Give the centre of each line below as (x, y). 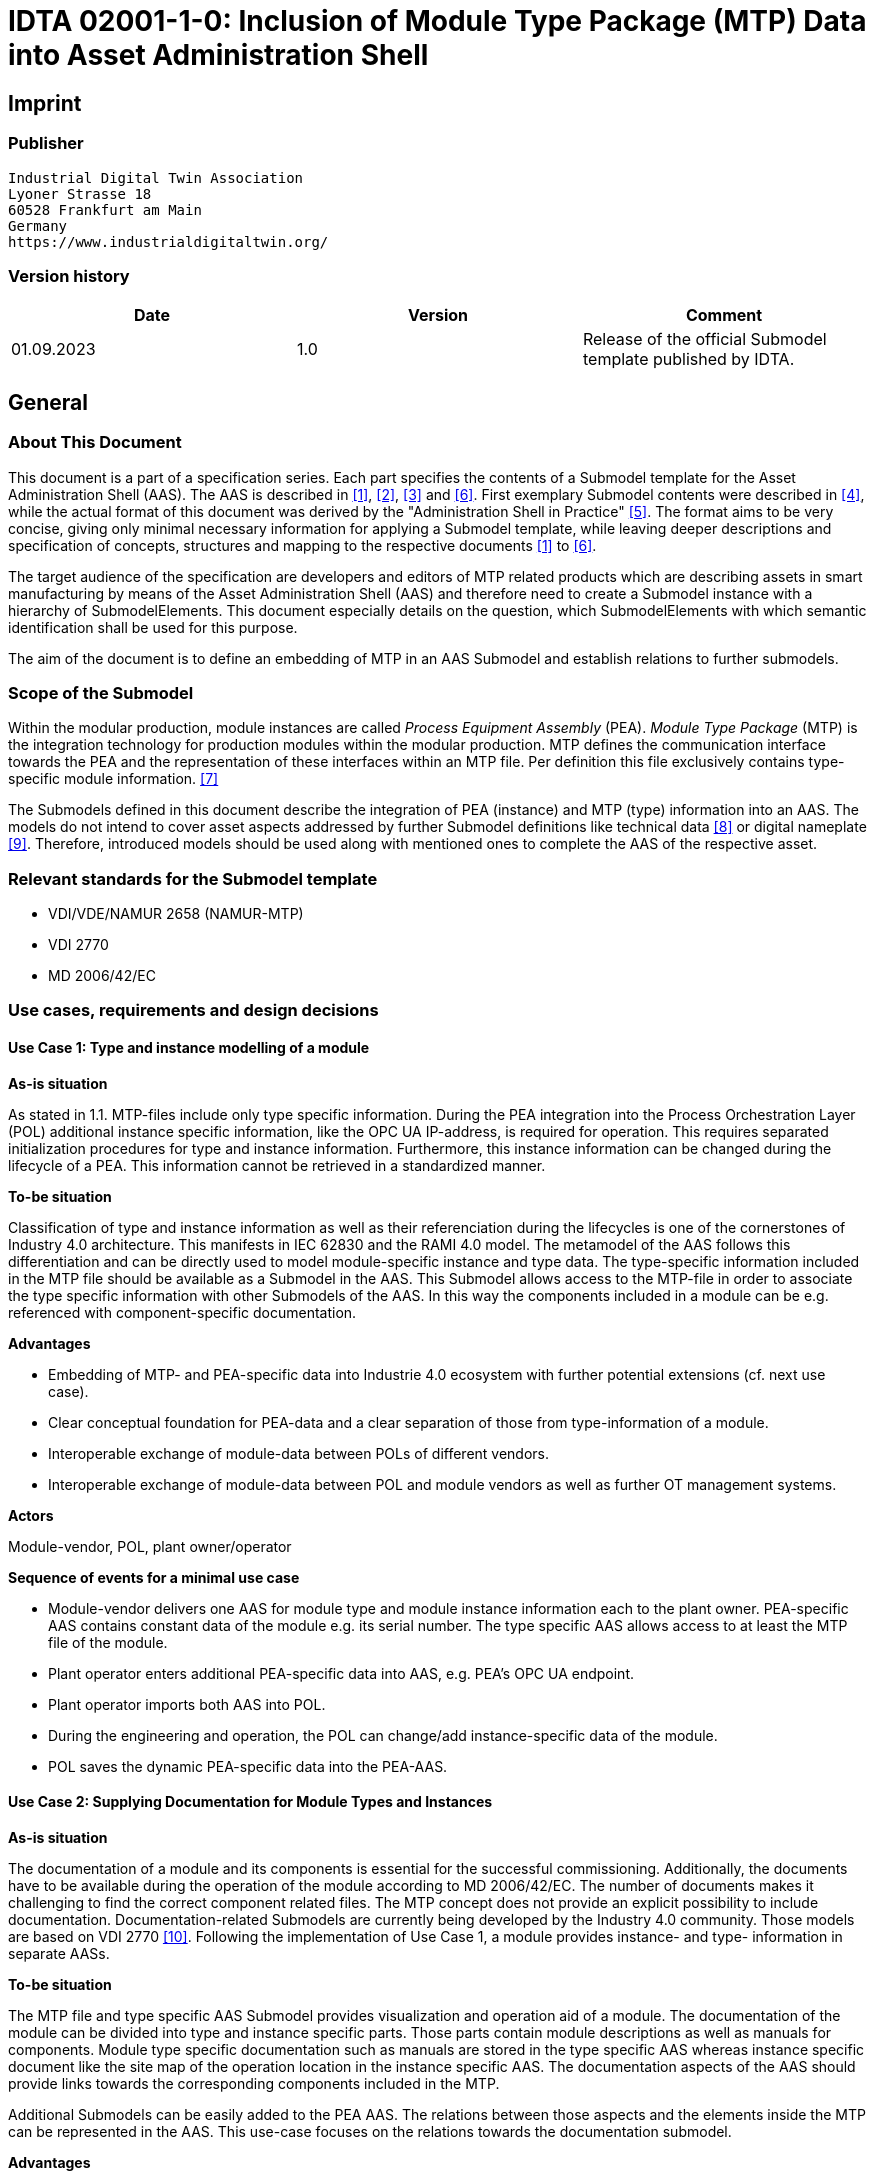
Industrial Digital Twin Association (156, 177)
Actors (31, 1515)
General (48, 402)
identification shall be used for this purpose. (153, 627)
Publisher (46, 143)
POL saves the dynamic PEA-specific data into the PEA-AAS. (248, 1766)
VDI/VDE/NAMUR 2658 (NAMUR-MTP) (176, 914)
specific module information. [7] (113, 779)
